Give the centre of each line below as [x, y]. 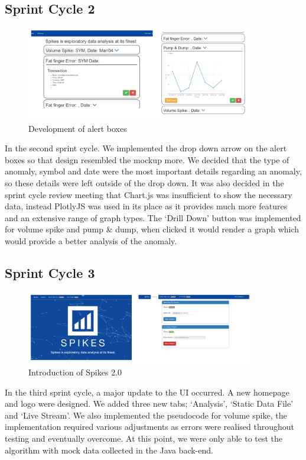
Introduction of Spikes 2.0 [75, 372]
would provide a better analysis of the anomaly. [91, 240]
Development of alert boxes [78, 128]
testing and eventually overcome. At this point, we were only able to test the [144, 438]
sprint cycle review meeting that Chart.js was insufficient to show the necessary [149, 194]
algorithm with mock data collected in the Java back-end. [109, 450]
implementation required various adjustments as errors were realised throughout [150, 427]
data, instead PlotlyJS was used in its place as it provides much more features [146, 206]
